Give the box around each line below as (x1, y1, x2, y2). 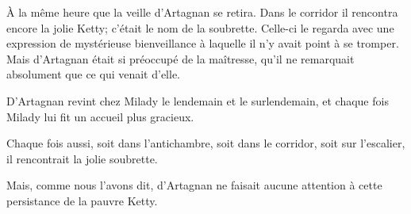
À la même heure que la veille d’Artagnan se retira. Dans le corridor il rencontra (6, 4, 398, 20)
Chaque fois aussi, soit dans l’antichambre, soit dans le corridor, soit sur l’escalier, (6, 135, 405, 151)
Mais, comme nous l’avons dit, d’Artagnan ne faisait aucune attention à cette (6, 177, 382, 193)
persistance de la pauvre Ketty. (6, 192, 158, 208)
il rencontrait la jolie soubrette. (6, 150, 158, 166)
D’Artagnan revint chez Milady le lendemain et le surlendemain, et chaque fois (6, 92, 389, 109)
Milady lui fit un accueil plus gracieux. (6, 108, 194, 124)
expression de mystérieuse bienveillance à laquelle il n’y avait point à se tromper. (6, 35, 399, 52)
